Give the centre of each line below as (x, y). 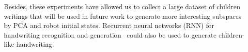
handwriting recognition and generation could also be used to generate (110, 34)
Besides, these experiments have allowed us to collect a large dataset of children (122, 6)
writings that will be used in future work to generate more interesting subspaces (123, 16)
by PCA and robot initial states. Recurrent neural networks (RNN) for (109, 25)
